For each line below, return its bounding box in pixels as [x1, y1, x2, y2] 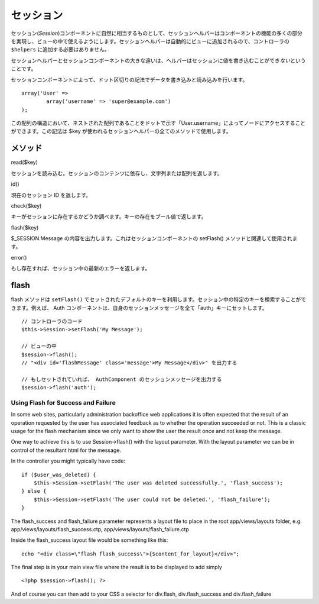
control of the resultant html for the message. [11, 447, 121, 454]
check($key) [11, 202, 42, 209]
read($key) [11, 159, 38, 166]
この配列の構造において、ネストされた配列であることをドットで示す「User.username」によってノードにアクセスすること [11, 119, 306, 127]
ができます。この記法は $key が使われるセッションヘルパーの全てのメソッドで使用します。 [11, 128, 232, 135]
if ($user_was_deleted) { [21, 471, 97, 478]
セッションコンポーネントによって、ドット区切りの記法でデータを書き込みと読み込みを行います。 [11, 76, 248, 83]
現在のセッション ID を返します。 [11, 191, 92, 198]
